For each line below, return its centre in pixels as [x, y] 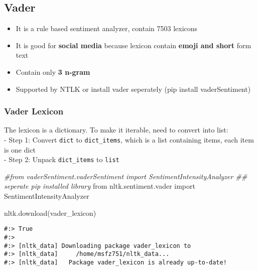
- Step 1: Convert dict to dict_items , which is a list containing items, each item [129, 139]
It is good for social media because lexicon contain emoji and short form [134, 45]
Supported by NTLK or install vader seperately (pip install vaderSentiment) [133, 89]
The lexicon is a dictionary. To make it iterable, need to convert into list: [116, 130]
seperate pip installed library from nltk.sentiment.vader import [100, 186]
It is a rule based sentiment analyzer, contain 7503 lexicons [107, 28]
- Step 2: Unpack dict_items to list [62, 159]
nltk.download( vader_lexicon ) [50, 213]
